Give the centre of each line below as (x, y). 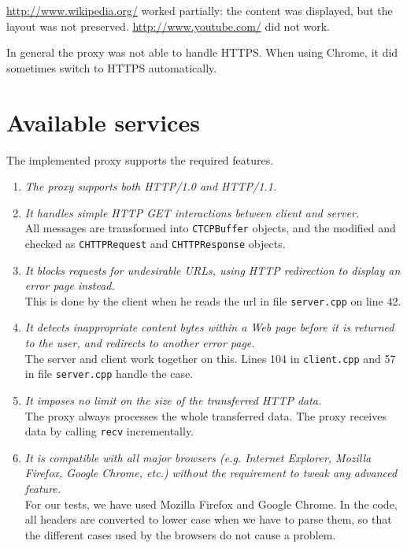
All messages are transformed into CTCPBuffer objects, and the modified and (210, 228)
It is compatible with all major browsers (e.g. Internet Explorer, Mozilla (198, 457)
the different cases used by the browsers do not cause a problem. (180, 534)
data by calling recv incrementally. (109, 431)
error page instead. (70, 285)
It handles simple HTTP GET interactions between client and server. (192, 212)
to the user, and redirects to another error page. (140, 343)
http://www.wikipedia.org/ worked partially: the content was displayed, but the (200, 10)
